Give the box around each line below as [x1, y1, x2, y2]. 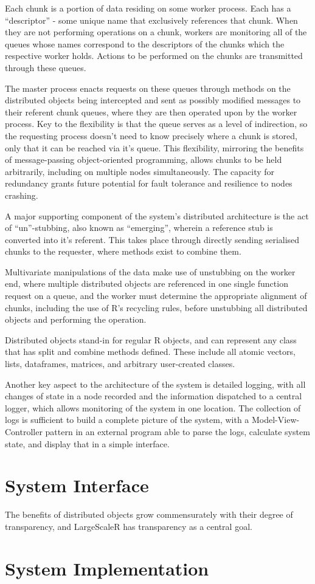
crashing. [5, 188, 38, 201]
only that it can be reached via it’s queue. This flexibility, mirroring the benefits [5, 141, 304, 154]
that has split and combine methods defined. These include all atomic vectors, [5, 345, 296, 358]
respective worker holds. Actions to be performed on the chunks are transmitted [5, 49, 303, 62]
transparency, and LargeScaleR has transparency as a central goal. [5, 520, 252, 532]
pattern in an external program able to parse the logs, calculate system [45, 425, 310, 438]
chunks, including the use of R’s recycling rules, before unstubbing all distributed [5, 301, 308, 314]
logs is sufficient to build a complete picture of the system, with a [5, 413, 249, 426]
